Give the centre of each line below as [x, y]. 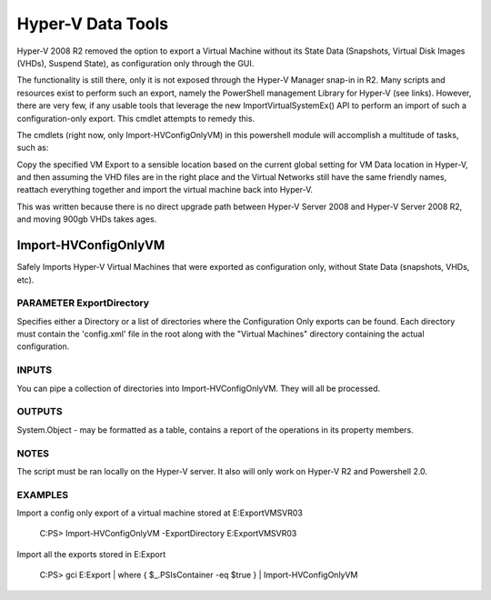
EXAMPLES [42, 495]
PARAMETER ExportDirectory [83, 303]
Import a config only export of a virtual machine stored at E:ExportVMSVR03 [160, 513]
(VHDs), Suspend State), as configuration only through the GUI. [135, 63]
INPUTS [35, 370]
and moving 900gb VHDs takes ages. [87, 219]
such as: [33, 148]
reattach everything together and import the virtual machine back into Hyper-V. [165, 190]
